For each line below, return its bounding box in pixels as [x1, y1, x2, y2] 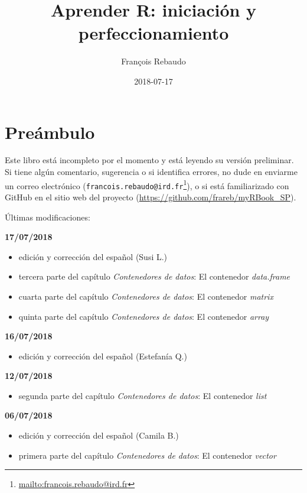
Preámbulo [5, 119, 95, 144]
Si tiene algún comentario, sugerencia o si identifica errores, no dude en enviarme [5, 166, 298, 178]
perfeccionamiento [78, 21, 229, 45]
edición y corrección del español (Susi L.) [18, 250, 168, 262]
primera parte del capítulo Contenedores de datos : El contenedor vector [18, 449, 276, 461]
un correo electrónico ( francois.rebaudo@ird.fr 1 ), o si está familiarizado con [5, 177, 289, 192]
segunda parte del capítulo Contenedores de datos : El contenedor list [18, 389, 267, 401]
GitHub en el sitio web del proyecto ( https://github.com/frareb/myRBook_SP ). [5, 190, 296, 203]
